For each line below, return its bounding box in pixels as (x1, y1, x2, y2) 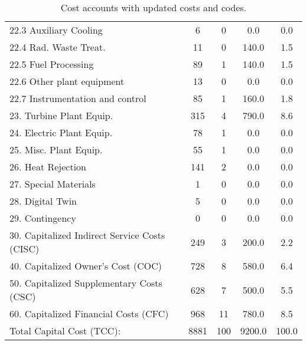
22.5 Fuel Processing (9, 57, 94, 71)
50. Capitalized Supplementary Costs (9, 276, 162, 290)
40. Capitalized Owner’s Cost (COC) (9, 259, 162, 272)
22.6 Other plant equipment (9, 74, 125, 88)
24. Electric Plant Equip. (9, 126, 113, 139)
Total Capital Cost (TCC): (9, 324, 121, 337)
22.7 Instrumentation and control (9, 91, 146, 105)
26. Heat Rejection (9, 160, 86, 173)
